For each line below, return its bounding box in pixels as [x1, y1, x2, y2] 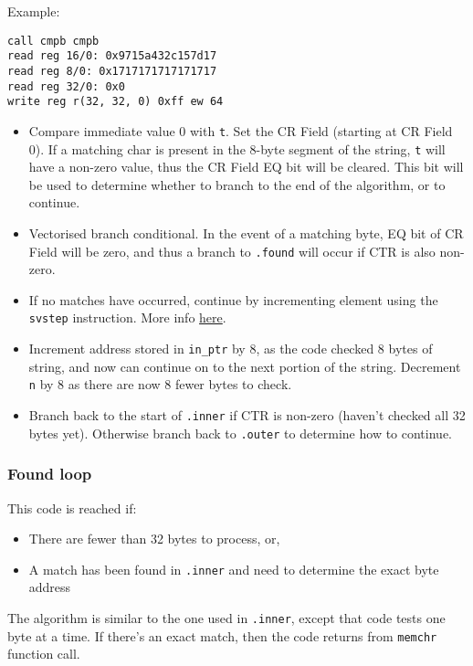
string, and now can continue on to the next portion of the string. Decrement [28, 356, 461, 375]
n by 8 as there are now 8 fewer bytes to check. [28, 375, 292, 394]
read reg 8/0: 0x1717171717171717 [7, 64, 217, 78]
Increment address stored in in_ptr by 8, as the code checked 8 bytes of [28, 339, 433, 358]
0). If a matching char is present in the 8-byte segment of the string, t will [28, 139, 446, 158]
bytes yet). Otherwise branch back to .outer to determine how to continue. [28, 423, 452, 442]
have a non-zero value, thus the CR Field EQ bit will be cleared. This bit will [28, 157, 464, 176]
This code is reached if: [7, 498, 137, 517]
